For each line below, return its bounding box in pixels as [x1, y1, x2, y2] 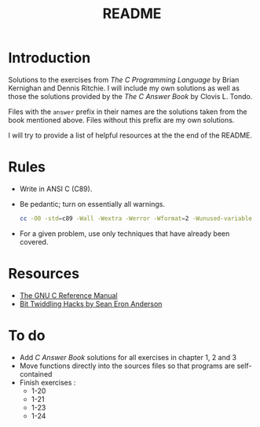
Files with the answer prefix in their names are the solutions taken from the [8, 107, 247, 116]
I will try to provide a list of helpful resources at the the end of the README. [8, 131, 253, 140]
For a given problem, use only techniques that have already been [19, 229, 230, 238]
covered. [19, 237, 49, 246]
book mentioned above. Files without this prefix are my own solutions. [8, 115, 235, 124]
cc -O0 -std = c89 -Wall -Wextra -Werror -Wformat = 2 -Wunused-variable [19, 214, 253, 223]
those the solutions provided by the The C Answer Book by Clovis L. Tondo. [8, 91, 253, 101]
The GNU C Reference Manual [19, 290, 118, 300]
